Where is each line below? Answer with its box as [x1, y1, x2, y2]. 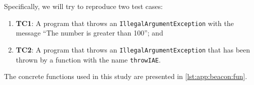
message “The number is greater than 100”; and [16, 27, 163, 38]
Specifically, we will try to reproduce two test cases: [4, 1, 163, 11]
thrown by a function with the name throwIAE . [16, 54, 161, 64]
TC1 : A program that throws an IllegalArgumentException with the [16, 17, 234, 28]
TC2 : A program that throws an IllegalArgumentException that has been [16, 44, 250, 54]
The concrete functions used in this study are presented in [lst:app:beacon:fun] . [4, 71, 247, 81]
